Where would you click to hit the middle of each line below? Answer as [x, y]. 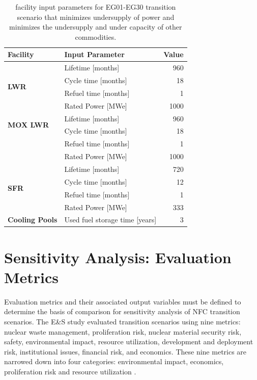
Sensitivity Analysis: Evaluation [118, 257]
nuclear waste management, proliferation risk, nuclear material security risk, [123, 331]
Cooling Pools [33, 220]
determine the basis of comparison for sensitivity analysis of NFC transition [122, 311]
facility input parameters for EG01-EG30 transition [96, 7]
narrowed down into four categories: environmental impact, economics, [114, 361]
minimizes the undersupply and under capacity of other [96, 27]
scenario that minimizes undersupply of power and [96, 17]
